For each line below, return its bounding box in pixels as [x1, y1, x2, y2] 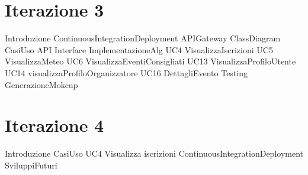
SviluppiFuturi [5, 158, 57, 171]
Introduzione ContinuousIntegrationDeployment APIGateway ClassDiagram [5, 32, 281, 44]
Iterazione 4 [5, 113, 104, 137]
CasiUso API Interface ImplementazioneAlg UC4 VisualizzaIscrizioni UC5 [5, 43, 273, 56]
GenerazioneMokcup [5, 78, 78, 90]
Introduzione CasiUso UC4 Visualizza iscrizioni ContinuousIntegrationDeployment [5, 147, 303, 160]
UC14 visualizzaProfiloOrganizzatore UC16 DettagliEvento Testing [5, 66, 248, 79]
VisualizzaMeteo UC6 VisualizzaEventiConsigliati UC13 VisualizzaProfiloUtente [5, 55, 296, 67]
